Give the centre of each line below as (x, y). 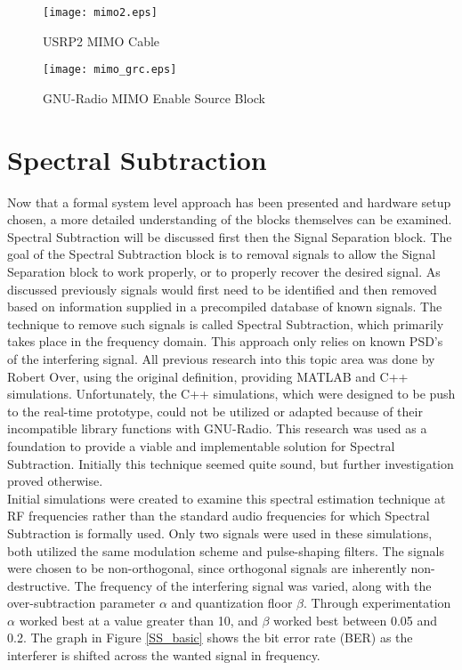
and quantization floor (232, 603)
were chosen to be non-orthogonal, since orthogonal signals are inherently (207, 568)
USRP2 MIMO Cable (101, 40)
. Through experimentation (377, 603)
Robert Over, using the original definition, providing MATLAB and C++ (208, 376)
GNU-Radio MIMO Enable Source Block (154, 97)
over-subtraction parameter (81, 603)
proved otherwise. (55, 481)
